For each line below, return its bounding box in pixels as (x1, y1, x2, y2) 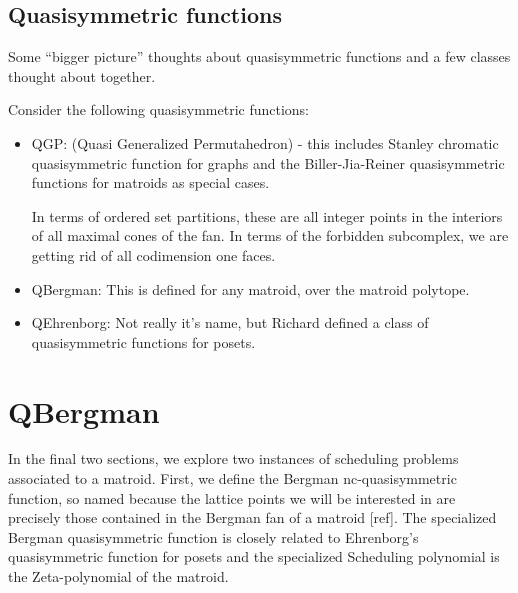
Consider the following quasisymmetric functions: (8, 99, 310, 120)
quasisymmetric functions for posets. (31, 331, 256, 352)
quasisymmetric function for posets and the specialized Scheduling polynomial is (8, 546, 500, 567)
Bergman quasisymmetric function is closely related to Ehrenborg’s (8, 526, 419, 547)
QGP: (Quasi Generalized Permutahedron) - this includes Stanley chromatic (31, 132, 499, 153)
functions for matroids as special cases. (31, 172, 270, 193)
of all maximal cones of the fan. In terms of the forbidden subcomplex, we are (31, 225, 509, 246)
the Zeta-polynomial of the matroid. (8, 566, 229, 587)
